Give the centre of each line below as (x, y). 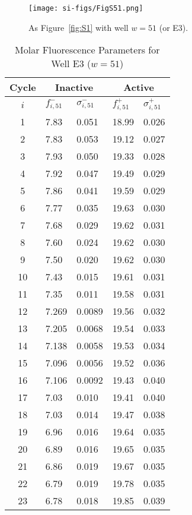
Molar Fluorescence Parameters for (87, 50)
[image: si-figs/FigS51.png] (86, 8)
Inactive (74, 87)
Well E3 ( (71, 64)
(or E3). (174, 27)
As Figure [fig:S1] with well (79, 27)
